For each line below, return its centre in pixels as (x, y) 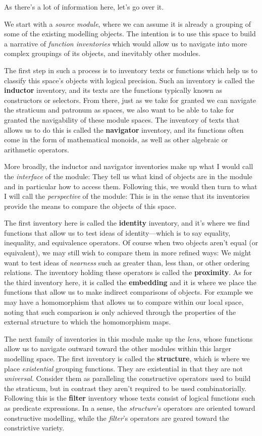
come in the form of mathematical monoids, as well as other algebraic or (116, 140)
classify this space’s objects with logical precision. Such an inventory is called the (129, 80)
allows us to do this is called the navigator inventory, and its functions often (124, 129)
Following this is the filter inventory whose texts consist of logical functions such (130, 398)
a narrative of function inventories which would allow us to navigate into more (126, 43)
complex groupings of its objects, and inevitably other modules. (102, 53)
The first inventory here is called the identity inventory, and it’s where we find (127, 223)
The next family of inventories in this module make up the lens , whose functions (128, 338)
